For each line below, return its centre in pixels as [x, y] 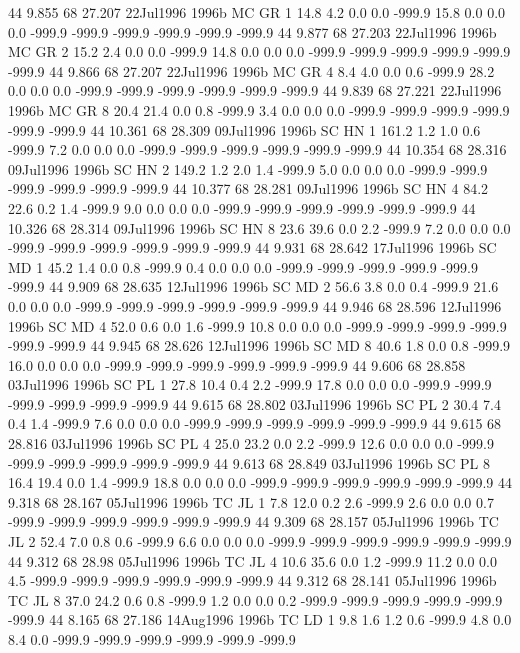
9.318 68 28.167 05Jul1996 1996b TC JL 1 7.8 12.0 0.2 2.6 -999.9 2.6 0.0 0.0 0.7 [251, 501]
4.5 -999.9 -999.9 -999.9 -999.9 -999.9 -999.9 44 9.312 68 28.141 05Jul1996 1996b [252, 580]
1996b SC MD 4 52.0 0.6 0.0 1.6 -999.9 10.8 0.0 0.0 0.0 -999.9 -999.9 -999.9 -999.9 [257, 325]
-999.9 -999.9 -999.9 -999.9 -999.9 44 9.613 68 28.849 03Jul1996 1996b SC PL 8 [249, 462]
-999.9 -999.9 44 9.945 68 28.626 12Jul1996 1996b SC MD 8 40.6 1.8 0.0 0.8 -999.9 [259, 345]
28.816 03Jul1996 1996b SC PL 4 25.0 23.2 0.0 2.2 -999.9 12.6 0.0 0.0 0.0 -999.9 [251, 443]
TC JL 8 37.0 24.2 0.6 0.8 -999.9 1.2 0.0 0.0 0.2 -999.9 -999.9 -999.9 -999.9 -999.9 [255, 599]
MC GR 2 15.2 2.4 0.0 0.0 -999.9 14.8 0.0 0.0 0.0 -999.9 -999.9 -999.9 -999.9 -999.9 [259, 51]
